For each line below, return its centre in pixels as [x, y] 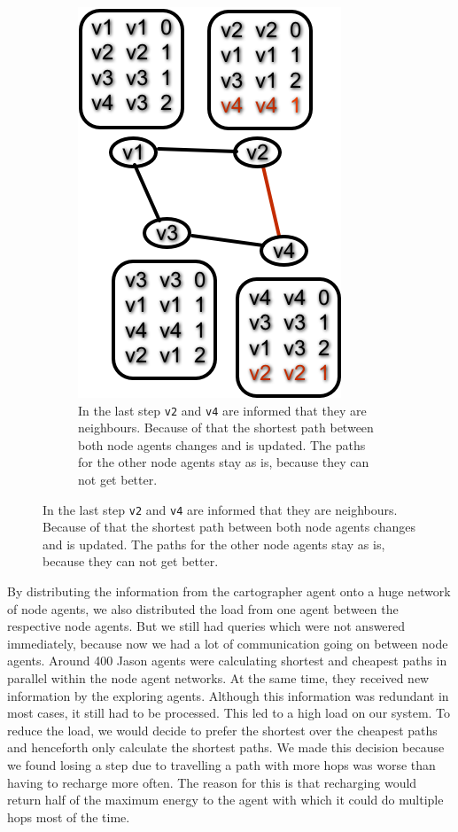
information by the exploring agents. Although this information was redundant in [228, 695]
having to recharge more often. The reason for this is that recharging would [212, 782]
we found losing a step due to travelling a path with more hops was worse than [221, 765]
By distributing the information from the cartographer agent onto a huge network [229, 591]
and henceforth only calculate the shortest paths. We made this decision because [226, 747]
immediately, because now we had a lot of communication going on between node [228, 643]
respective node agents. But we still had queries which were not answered [206, 626]
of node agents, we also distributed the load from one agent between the [203, 608]
